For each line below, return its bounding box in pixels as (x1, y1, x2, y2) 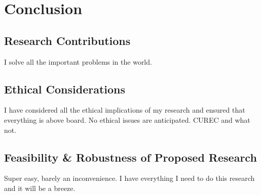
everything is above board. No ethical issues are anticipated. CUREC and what (4, 114, 250, 125)
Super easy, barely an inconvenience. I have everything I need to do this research (4, 173, 255, 183)
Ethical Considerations (4, 81, 126, 96)
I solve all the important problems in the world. (4, 56, 152, 67)
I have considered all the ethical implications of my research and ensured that (4, 105, 245, 115)
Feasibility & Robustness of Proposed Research (4, 149, 257, 165)
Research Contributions (4, 32, 131, 48)
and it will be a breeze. (4, 182, 76, 193)
